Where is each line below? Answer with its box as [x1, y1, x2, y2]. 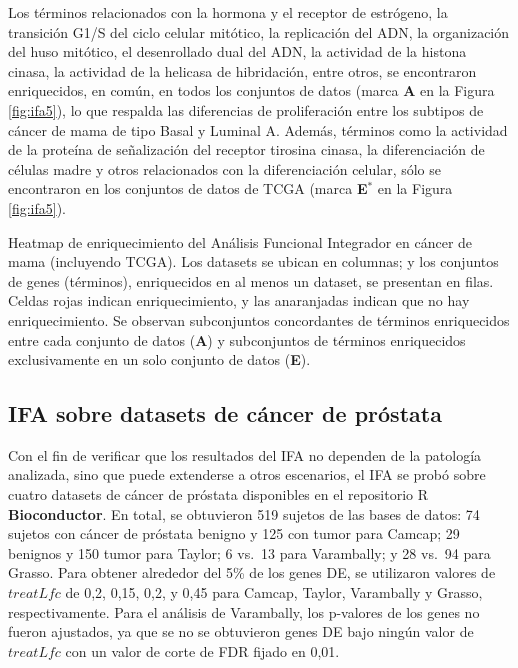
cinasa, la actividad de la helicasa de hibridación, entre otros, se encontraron [8, 60, 477, 81]
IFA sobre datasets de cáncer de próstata [8, 398, 442, 429]
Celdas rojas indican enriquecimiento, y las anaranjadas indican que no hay [8, 290, 470, 311]
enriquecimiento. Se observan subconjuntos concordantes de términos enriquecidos [8, 309, 510, 330]
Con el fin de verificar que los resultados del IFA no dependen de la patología [8, 444, 482, 465]
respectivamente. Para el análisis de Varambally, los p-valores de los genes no [8, 601, 480, 622]
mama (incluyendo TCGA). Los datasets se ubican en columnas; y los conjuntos [8, 251, 499, 272]
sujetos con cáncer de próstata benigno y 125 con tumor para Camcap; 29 [8, 523, 460, 544]
